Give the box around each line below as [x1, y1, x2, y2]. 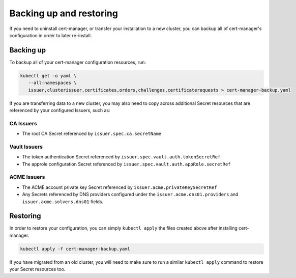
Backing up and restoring [9, 8, 118, 19]
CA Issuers [9, 120, 38, 127]
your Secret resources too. [9, 266, 66, 272]
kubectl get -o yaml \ [20, 73, 77, 78]
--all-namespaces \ [28, 80, 77, 86]
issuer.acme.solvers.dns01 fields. [22, 199, 104, 205]
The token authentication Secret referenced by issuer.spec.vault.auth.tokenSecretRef [22, 154, 221, 160]
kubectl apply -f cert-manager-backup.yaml [20, 246, 131, 252]
